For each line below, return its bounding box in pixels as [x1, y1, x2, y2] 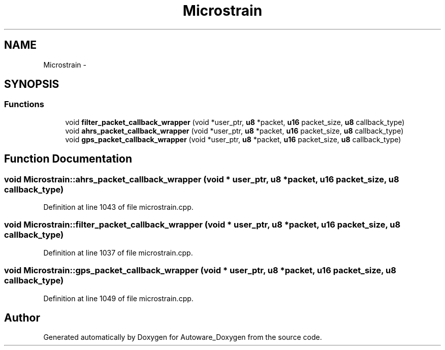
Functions [4, 99, 44, 110]
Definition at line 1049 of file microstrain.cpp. [43, 294, 194, 303]
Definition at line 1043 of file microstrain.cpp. [43, 203, 194, 212]
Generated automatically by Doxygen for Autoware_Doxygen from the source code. [43, 333, 322, 342]
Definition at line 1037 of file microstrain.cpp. [43, 248, 193, 257]
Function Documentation [4, 152, 132, 166]
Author [4, 311, 40, 324]
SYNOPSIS [4, 78, 59, 91]
